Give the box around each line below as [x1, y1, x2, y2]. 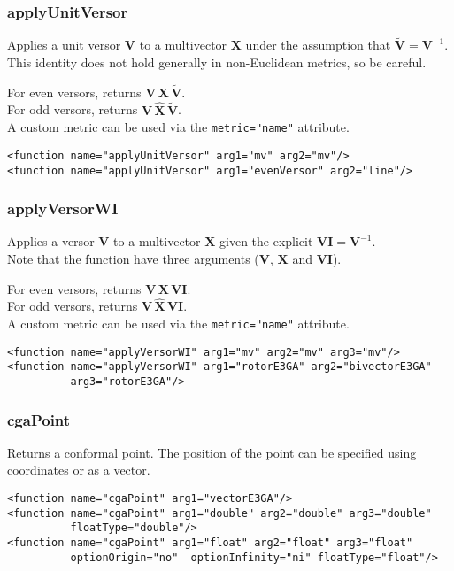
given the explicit [219, 232, 313, 251]
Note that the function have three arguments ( [7, 250, 259, 268]
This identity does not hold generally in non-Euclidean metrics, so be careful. [7, 53, 427, 72]
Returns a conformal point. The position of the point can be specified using [7, 443, 417, 461]
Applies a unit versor [7, 35, 121, 54]
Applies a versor [7, 232, 95, 251]
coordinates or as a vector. [7, 460, 150, 479]
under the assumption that [245, 35, 391, 54]
